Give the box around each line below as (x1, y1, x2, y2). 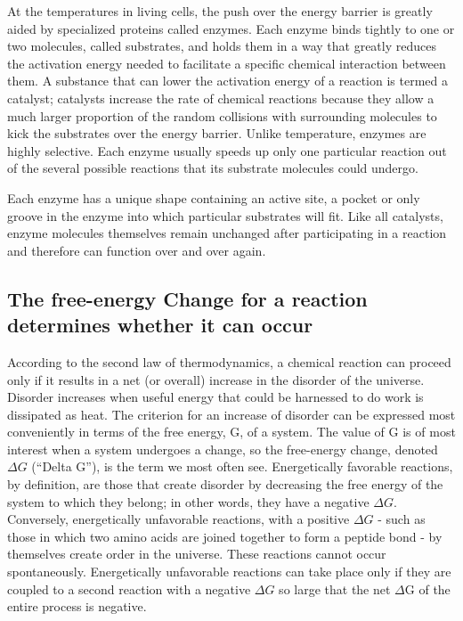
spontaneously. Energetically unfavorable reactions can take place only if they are (7, 562, 451, 581)
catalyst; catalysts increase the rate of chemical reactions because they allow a (7, 88, 435, 107)
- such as (378, 510, 426, 528)
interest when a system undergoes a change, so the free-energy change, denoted (7, 439, 438, 458)
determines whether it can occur (7, 311, 313, 339)
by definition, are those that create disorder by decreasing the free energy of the (7, 475, 443, 494)
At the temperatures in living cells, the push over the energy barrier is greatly (7, 2, 433, 20)
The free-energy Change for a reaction (7, 284, 368, 312)
